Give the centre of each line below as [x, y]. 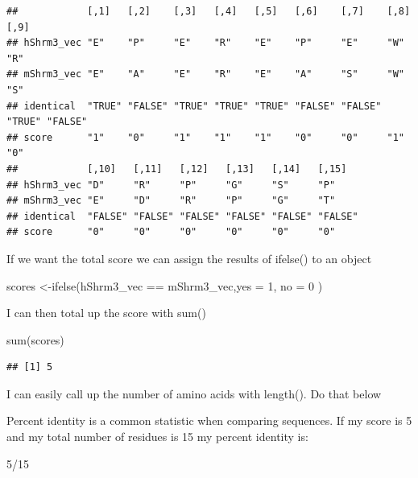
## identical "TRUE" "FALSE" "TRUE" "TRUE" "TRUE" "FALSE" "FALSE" [194, 106]
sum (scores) [35, 339]
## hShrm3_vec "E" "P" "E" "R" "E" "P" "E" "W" [205, 43]
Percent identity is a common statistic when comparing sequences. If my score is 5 [209, 420]
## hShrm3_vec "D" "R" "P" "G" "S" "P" [171, 185]
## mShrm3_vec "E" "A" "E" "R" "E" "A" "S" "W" [205, 74]
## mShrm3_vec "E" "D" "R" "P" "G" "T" [171, 201]
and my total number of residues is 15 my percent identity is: [157, 437]
